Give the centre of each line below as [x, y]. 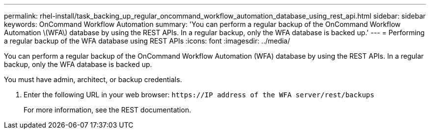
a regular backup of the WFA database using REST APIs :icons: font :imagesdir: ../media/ [147, 41]
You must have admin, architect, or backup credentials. [93, 79]
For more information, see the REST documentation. [107, 110]
